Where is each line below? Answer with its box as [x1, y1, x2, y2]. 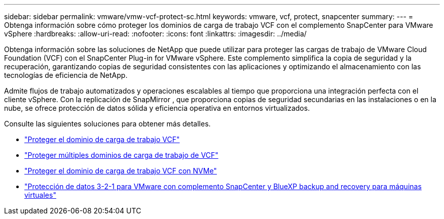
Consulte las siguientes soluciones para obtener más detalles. [4, 119, 211, 128]
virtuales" [24, 191, 56, 199]
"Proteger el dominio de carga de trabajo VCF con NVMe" [24, 166, 217, 175]
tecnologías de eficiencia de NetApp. [4, 71, 128, 79]
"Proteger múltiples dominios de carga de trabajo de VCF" [24, 151, 218, 159]
